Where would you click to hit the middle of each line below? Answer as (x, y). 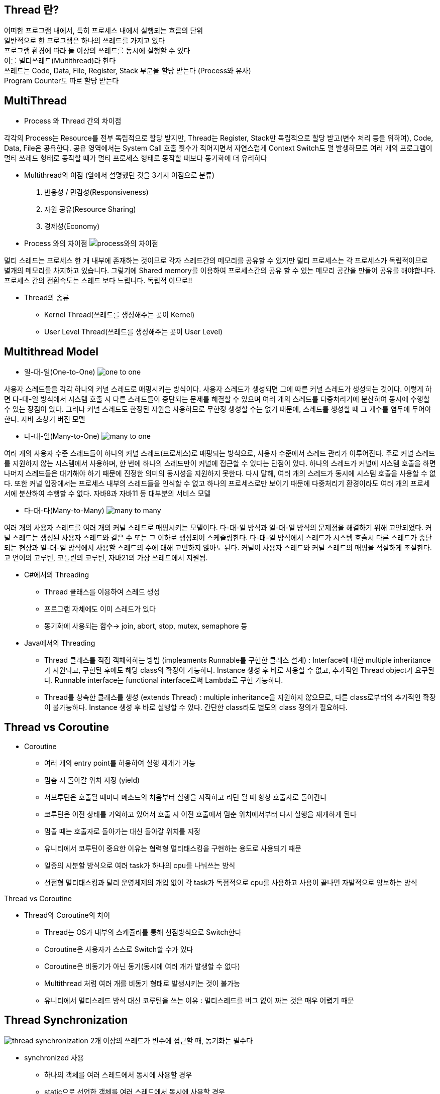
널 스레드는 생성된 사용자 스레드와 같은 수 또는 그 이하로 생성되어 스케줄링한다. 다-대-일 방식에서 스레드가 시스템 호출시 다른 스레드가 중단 (218, 538)
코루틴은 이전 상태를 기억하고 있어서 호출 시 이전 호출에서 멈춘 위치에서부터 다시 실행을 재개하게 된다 (200, 814)
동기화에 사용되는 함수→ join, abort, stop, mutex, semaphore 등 (146, 626)
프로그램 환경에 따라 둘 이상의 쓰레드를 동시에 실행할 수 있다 (97, 51)
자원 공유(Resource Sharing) (90, 209)
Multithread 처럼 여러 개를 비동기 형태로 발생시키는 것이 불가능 (142, 983)
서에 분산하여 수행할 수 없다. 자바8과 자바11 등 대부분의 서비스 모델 (107, 494)
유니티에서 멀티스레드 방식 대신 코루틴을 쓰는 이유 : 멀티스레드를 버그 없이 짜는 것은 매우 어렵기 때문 (199, 1000)
